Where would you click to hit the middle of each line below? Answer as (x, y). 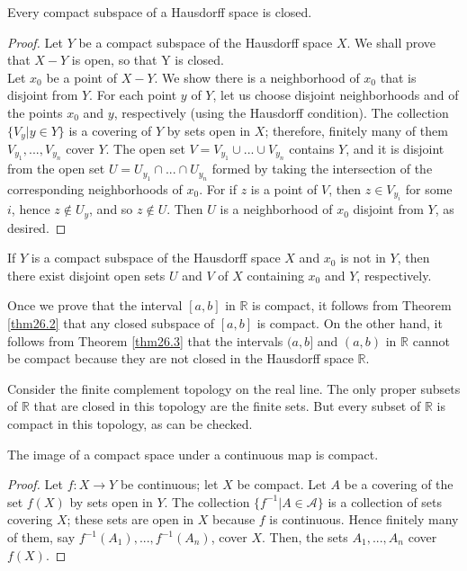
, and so (111, 209)
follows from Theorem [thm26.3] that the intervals (145, 340)
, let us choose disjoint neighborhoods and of (336, 95)
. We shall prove (391, 42)
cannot (431, 340)
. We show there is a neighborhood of (257, 77)
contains (312, 149)
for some (429, 188)
